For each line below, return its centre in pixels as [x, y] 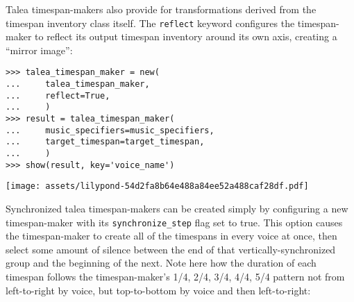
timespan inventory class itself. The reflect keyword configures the [150, 23]
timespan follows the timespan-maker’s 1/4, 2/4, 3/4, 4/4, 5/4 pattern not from [175, 277]
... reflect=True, [58, 95]
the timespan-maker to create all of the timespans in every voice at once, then [171, 236]
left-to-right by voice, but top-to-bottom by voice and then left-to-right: [158, 290]
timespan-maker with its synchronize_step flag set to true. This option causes [174, 222]
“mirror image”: [39, 50]
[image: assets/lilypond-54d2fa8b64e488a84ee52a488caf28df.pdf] [157, 186]
